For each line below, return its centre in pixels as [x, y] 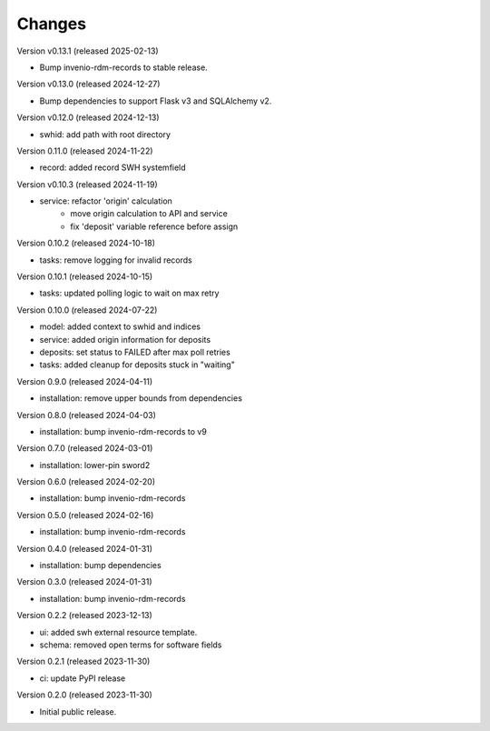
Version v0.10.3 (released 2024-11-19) [87, 184]
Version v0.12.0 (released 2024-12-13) [88, 117]
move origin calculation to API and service [149, 214]
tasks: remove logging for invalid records [116, 260]
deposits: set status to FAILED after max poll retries [135, 352]
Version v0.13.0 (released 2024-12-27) [88, 84]
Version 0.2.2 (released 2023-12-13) [85, 616]
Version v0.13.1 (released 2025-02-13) [88, 51]
